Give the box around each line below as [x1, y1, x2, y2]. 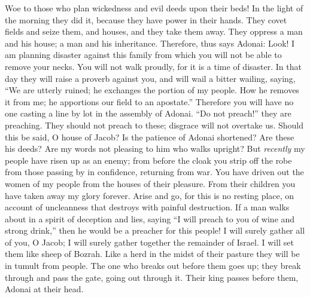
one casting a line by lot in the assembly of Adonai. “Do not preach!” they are [5, 107, 291, 120]
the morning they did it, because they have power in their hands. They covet [5, 13, 287, 26]
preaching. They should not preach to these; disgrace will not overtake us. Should [5, 118, 304, 131]
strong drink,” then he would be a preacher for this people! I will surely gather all [5, 224, 305, 237]
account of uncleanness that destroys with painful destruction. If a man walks [5, 201, 290, 213]
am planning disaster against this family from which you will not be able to [5, 48, 282, 61]
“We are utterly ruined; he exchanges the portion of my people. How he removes [5, 84, 299, 96]
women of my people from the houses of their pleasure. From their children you [5, 177, 296, 189]
